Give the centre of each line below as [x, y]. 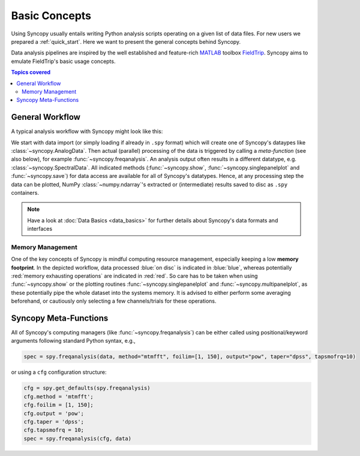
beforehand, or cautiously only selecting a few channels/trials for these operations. [114, 301]
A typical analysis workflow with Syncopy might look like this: [87, 131]
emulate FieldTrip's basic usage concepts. [63, 61]
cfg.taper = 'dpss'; [54, 422]
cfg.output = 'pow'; [54, 413]
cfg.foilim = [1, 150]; [59, 405]
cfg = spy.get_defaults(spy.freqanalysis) [87, 388]
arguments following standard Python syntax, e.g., [73, 341]
